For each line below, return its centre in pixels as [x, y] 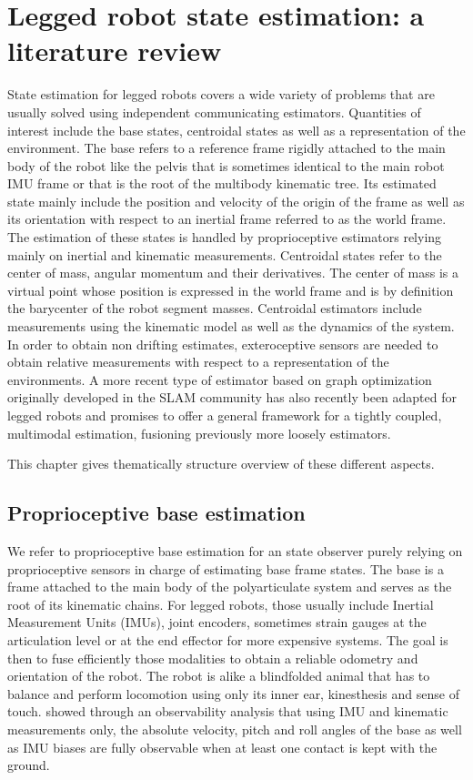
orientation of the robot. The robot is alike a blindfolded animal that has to [219, 676]
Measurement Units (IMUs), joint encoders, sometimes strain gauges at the [217, 622]
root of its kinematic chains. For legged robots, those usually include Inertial [221, 604]
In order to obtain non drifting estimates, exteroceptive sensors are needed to [223, 344]
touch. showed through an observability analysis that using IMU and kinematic [228, 711]
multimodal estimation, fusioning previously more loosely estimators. [199, 433]
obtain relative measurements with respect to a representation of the [198, 362]
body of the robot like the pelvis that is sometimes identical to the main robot [226, 165]
